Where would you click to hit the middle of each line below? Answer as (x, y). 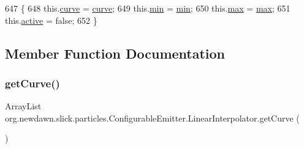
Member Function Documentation (115, 53)
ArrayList (23, 106)
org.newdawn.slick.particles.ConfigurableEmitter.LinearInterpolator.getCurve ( (152, 118)
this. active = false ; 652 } (51, 20)
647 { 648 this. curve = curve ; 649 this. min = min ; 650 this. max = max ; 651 (148, 8)
